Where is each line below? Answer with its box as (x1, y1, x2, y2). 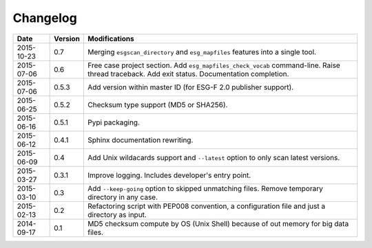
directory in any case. (87, 192, 158, 202)
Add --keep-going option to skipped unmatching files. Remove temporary (87, 183, 323, 193)
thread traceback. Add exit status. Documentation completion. (87, 69, 289, 78)
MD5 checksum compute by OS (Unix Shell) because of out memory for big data (87, 218, 349, 228)
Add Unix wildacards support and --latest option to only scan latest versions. (87, 153, 340, 162)
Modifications (87, 34, 134, 43)
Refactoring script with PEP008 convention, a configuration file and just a (87, 201, 326, 211)
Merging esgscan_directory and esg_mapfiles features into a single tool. (87, 47, 317, 56)
